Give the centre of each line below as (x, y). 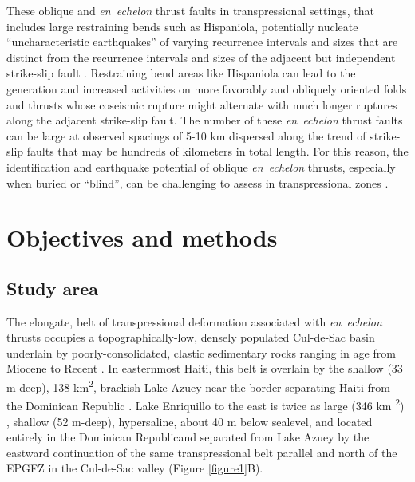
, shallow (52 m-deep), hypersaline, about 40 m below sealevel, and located (190, 421)
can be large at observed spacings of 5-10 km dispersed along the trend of (186, 135)
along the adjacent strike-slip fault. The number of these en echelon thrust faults (205, 120)
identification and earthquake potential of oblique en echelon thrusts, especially (201, 166)
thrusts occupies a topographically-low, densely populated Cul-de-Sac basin (191, 337)
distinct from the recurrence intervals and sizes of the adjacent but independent (201, 57)
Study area (52, 288)
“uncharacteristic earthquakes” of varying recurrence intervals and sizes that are (202, 42)
